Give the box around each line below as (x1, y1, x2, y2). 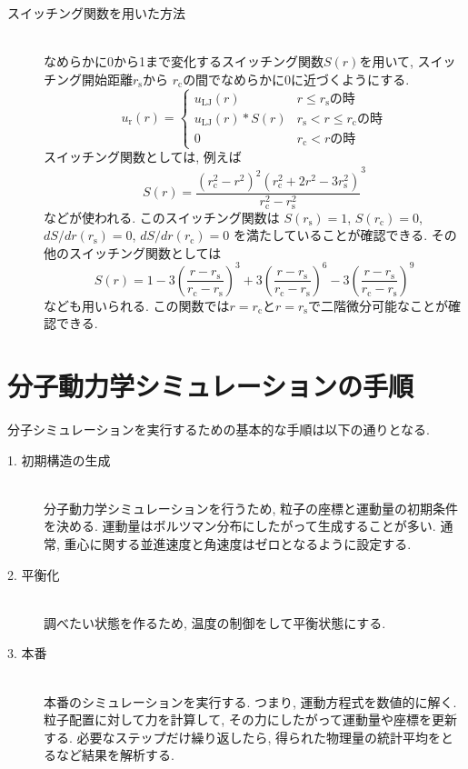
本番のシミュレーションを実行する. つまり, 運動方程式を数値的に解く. (44, 692, 457, 711)
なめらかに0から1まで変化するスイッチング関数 (44, 52, 324, 71)
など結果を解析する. (55, 745, 174, 764)
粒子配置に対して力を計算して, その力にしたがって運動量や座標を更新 (44, 710, 458, 729)
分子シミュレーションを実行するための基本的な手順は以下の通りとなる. (7, 420, 430, 439)
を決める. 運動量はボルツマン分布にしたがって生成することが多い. (44, 516, 436, 535)
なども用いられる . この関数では (44, 295, 230, 315)
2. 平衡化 (7, 564, 60, 584)
